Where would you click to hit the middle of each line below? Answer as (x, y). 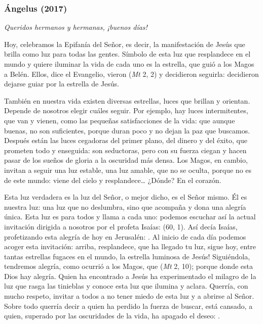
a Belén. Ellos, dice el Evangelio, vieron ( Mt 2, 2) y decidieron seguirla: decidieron (131, 74)
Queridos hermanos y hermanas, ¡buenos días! (76, 27)
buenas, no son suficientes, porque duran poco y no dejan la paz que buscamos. (127, 130)
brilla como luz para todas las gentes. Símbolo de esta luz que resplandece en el (127, 54)
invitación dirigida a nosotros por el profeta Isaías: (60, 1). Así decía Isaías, (121, 226)
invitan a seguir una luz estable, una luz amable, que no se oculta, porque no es (128, 170)
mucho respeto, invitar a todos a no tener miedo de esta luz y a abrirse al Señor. (129, 296)
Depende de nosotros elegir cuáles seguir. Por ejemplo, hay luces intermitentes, (126, 110)
